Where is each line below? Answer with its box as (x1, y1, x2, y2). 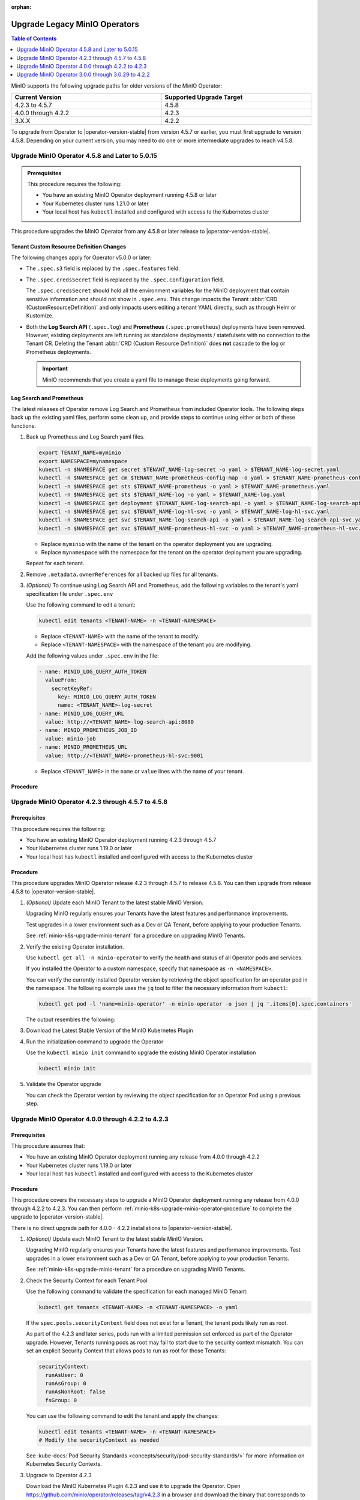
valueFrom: (45, 677, 77, 683)
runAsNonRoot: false (45, 1388, 106, 1395)
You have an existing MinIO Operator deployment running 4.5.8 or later (42, 191, 217, 199)
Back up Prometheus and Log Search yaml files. (26, 433, 145, 440)
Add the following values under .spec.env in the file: (26, 652, 159, 659)
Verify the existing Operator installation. (26, 943, 124, 950)
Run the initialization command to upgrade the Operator (26, 1038, 164, 1045)
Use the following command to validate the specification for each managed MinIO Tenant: (26, 1288, 248, 1295)
